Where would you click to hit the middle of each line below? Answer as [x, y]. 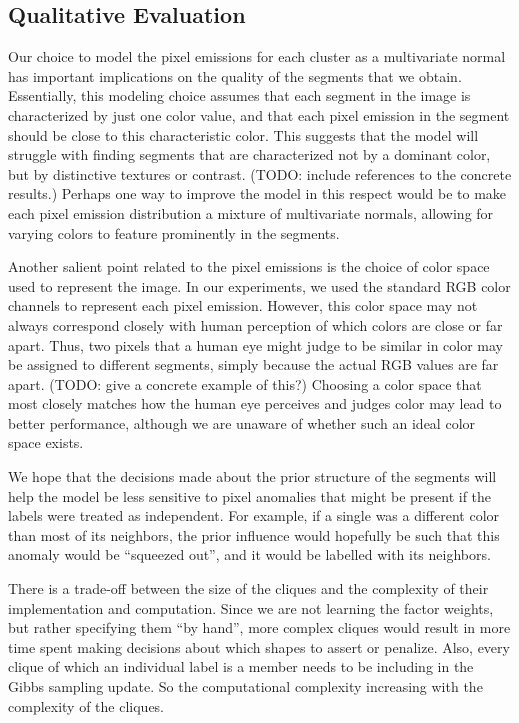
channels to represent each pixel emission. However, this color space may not [243, 305]
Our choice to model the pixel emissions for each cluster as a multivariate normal [257, 56]
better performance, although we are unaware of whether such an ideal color [242, 422]
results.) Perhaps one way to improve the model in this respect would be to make [257, 193]
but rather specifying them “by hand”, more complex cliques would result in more [259, 627]
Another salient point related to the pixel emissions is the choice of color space [249, 266]
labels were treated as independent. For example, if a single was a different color [254, 515]
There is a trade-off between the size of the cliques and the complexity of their [248, 588]
